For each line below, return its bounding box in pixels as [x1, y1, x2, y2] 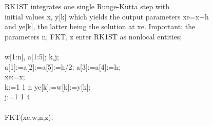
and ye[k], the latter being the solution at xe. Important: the [5, 21, 196, 32]
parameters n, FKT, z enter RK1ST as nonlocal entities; [5, 31, 182, 41]
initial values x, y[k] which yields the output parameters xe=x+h [5, 11, 209, 22]
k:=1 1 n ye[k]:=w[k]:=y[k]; [5, 81, 91, 92]
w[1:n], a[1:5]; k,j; [5, 51, 59, 61]
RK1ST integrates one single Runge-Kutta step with [5, 1, 170, 11]
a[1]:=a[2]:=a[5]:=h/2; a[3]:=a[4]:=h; [5, 61, 120, 72]
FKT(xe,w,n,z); [5, 111, 53, 122]
